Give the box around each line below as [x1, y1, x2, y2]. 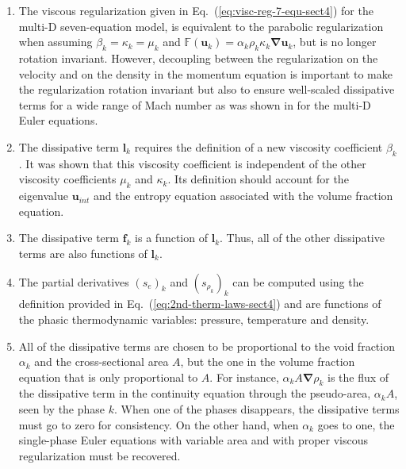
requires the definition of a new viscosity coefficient [134, 138, 383, 155]
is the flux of [327, 368, 389, 385]
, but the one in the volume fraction [180, 353, 355, 370]
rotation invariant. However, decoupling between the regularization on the [18, 49, 378, 66]
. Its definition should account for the [167, 171, 349, 187]
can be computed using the [232, 273, 364, 290]
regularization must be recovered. [18, 447, 181, 463]
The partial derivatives [18, 273, 129, 290]
